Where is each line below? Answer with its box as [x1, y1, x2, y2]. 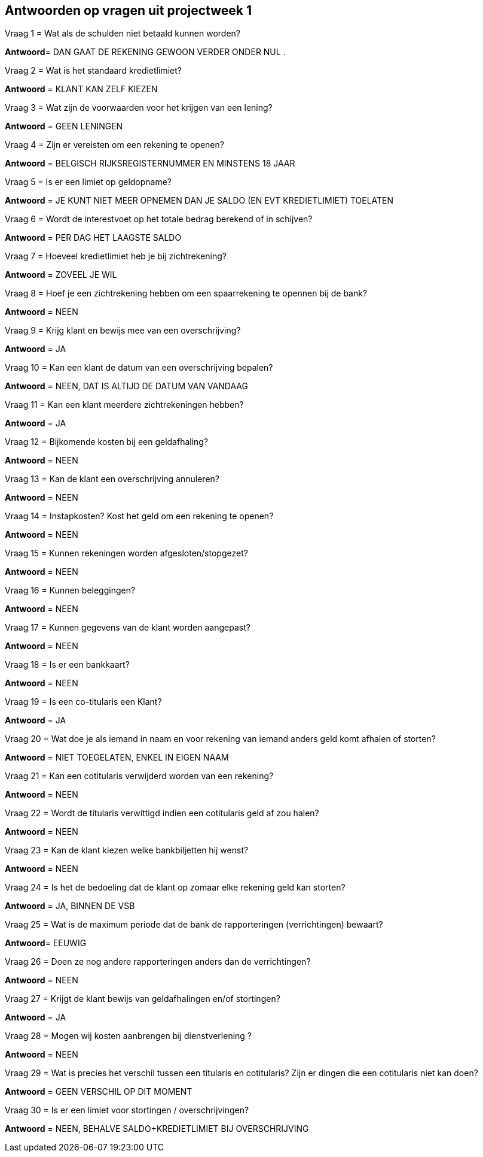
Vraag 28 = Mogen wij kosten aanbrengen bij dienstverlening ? [5, 1031, 252, 1041]
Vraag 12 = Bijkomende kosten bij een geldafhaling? [5, 437, 209, 447]
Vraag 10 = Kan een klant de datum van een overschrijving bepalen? [5, 362, 273, 373]
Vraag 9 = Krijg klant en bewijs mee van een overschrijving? [5, 325, 241, 336]
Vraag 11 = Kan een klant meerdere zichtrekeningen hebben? [5, 399, 244, 410]
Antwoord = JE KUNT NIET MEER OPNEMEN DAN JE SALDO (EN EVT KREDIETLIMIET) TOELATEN [5, 195, 394, 206]
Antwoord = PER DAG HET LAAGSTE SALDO [5, 232, 182, 243]
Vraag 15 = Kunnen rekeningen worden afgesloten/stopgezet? [5, 548, 248, 559]
